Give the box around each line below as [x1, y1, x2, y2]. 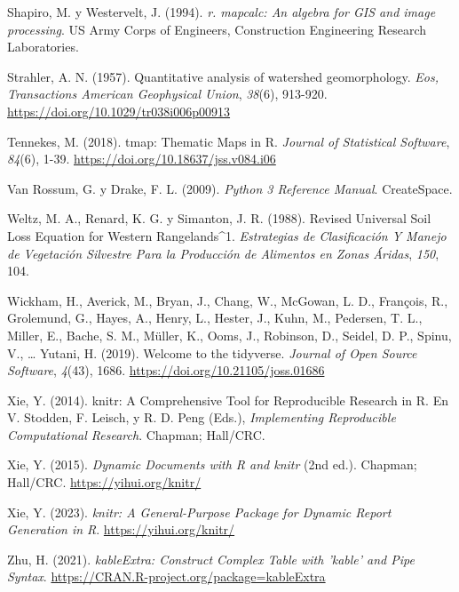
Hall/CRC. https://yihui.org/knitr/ [7, 473, 202, 492]
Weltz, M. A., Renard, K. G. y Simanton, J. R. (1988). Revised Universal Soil [7, 209, 431, 228]
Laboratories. [7, 37, 79, 56]
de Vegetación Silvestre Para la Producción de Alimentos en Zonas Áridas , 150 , [7, 244, 439, 262]
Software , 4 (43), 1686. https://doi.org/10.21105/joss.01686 [7, 361, 325, 380]
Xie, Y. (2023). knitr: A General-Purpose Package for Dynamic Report [7, 502, 392, 521]
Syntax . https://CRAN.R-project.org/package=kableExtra [7, 567, 326, 586]
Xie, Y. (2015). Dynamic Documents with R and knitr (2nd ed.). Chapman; [7, 455, 417, 474]
